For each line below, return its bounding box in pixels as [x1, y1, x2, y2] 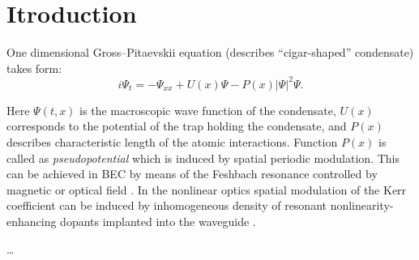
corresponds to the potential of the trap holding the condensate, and [6, 117, 347, 134]
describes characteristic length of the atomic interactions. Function [6, 134, 338, 150]
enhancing [6, 212, 57, 229]
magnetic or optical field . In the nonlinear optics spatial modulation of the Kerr [6, 181, 407, 198]
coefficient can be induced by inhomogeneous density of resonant [6, 197, 327, 214]
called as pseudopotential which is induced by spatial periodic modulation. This [6, 149, 400, 166]
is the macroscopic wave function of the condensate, [79, 101, 336, 118]
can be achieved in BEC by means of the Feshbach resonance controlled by [6, 165, 378, 182]
